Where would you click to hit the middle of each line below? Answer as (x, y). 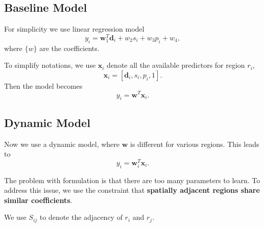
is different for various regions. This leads (195, 144)
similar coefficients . (38, 200)
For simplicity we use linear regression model (74, 29)
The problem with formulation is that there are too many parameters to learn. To (132, 180)
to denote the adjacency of (81, 217)
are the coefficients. (69, 48)
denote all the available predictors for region (176, 65)
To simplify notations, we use (50, 65)
